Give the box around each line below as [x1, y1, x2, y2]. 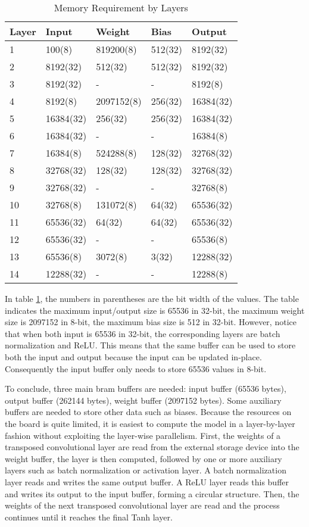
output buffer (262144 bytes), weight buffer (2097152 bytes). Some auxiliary [5, 394, 282, 406]
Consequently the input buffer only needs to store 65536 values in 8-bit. [5, 362, 267, 375]
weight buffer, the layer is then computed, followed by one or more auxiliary [5, 452, 282, 464]
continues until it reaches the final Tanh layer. [5, 510, 173, 523]
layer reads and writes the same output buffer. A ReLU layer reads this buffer [5, 475, 289, 488]
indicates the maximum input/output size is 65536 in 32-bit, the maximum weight [5, 304, 305, 316]
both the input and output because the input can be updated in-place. [5, 350, 262, 363]
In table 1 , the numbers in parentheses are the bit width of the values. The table [5, 292, 299, 304]
